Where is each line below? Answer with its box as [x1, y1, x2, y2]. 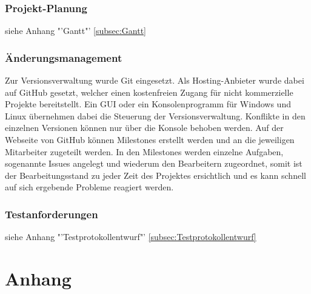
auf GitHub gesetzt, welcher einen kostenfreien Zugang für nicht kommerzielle [5, 85, 293, 98]
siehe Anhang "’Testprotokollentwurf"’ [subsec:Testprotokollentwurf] [5, 230, 256, 243]
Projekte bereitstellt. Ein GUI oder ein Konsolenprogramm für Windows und [5, 98, 291, 110]
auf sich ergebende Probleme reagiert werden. [5, 181, 174, 193]
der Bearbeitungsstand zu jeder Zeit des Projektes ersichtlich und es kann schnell [5, 169, 306, 181]
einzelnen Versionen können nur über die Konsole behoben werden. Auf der [5, 121, 284, 134]
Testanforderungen [5, 206, 98, 221]
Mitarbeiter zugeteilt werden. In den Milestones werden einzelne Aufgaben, [5, 145, 284, 158]
